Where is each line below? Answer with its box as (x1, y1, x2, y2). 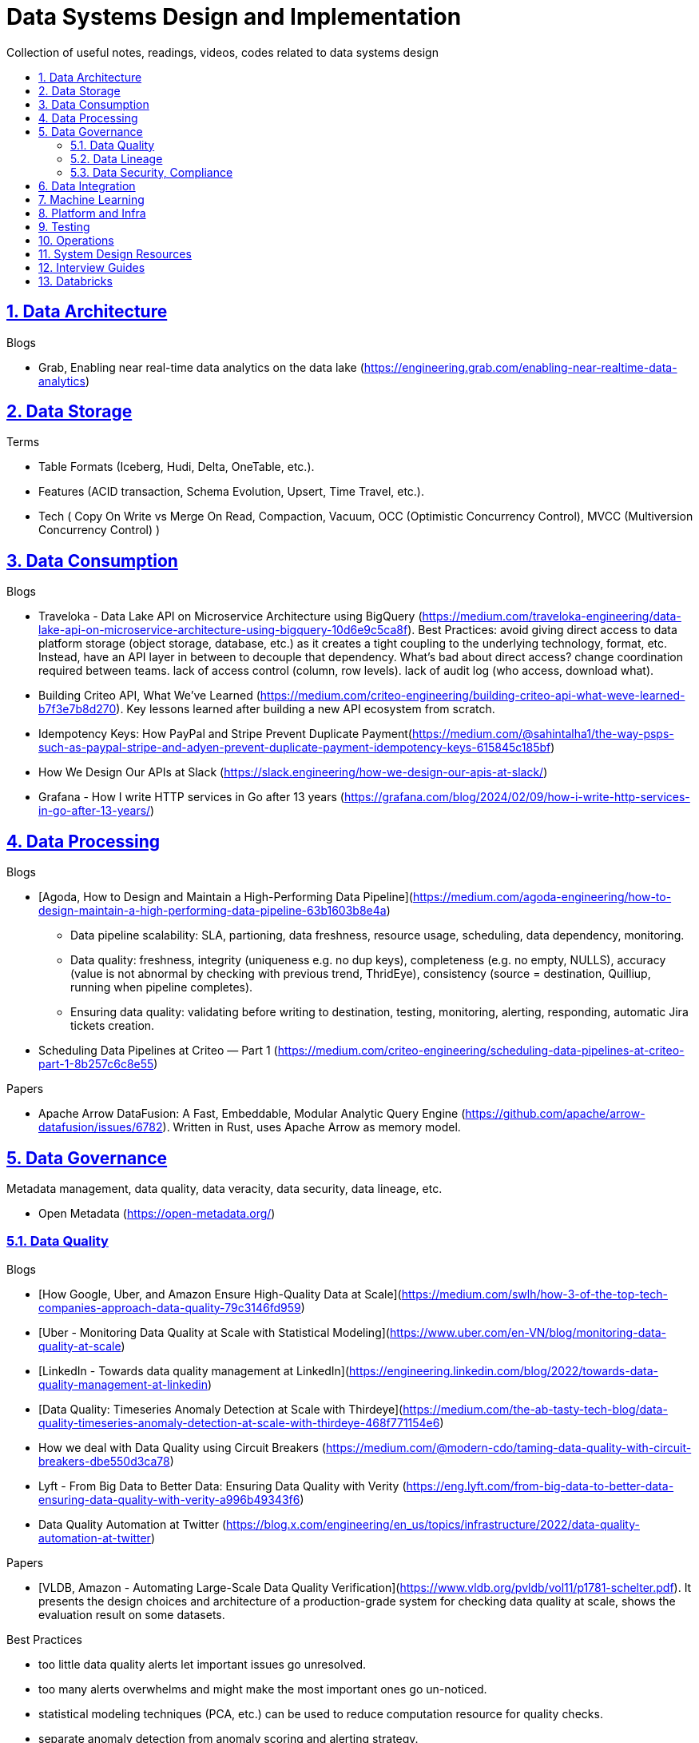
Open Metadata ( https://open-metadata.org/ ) (38, 1206, 276, 1220)
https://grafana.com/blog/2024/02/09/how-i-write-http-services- (344, 790, 690, 804)
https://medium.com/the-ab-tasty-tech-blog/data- (403, 1402, 668, 1416)
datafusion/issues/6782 (38, 1120, 163, 1135)
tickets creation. (70, 1019, 155, 1033)
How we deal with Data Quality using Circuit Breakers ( (38, 1440, 326, 1454)
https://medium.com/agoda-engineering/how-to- (412, 890, 672, 904)
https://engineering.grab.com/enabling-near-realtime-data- (363, 360, 677, 374)
